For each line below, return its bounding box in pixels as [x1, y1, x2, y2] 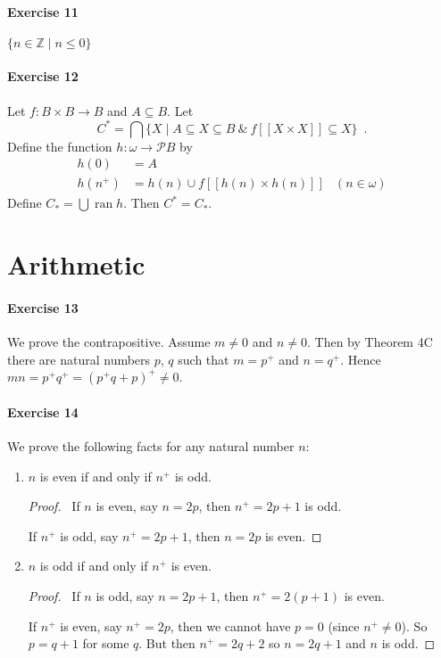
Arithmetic [7, 246, 146, 283]
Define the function [7, 136, 112, 155]
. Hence [340, 350, 381, 368]
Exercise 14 [7, 402, 79, 421]
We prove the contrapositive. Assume [7, 333, 211, 351]
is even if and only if [39, 466, 152, 485]
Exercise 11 [7, 2, 79, 21]
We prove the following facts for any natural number [7, 437, 295, 456]
